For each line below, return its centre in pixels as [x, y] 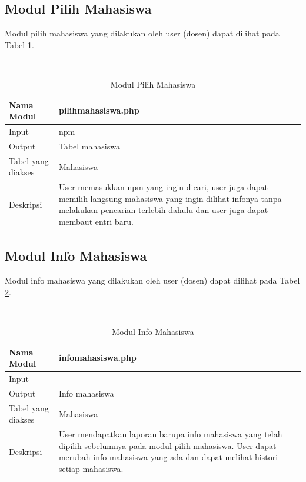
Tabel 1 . [19, 44]
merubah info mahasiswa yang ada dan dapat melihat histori [168, 457]
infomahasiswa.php [97, 358]
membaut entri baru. [96, 221]
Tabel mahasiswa [89, 146]
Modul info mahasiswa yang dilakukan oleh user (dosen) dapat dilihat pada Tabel [152, 280]
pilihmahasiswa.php [99, 110]
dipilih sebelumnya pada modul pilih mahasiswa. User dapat [167, 445]
